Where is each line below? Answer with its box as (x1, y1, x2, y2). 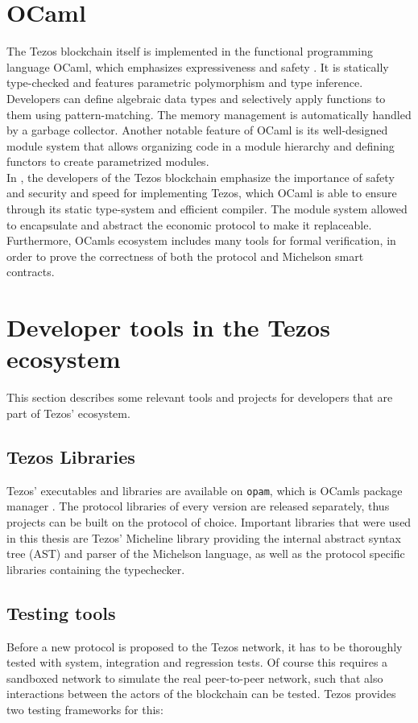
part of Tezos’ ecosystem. (6, 404, 130, 421)
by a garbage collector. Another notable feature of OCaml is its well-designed (6, 122, 388, 138)
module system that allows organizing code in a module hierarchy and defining (6, 137, 395, 154)
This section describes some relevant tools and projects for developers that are (6, 389, 393, 406)
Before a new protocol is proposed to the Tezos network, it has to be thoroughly (6, 638, 403, 655)
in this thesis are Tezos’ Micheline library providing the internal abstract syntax (6, 529, 401, 546)
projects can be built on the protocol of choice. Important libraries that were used (6, 513, 412, 530)
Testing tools (6, 600, 116, 625)
